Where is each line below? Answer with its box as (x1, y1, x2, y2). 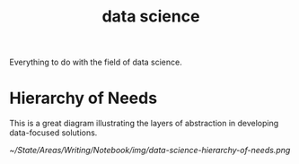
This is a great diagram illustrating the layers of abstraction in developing (9, 118, 279, 129)
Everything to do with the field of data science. (9, 56, 182, 68)
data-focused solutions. (9, 127, 98, 138)
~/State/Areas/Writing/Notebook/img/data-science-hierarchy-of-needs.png (9, 145, 291, 156)
